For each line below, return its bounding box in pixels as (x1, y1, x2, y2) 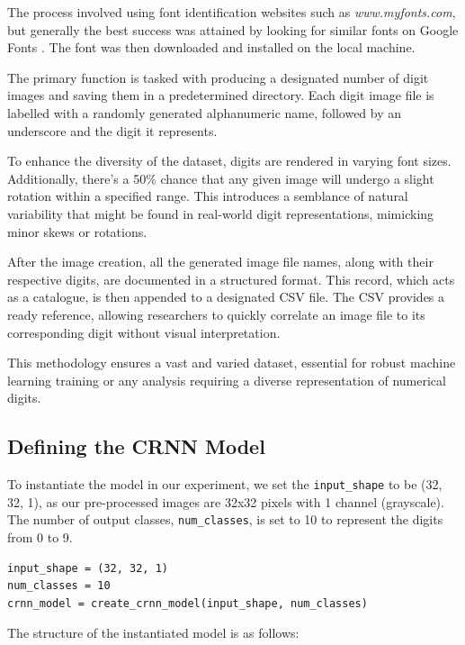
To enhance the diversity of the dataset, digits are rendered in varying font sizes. (7, 151, 452, 170)
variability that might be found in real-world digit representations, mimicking (7, 204, 434, 223)
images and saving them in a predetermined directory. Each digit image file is (7, 86, 434, 104)
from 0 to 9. (7, 527, 73, 546)
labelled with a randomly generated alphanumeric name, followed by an (7, 103, 402, 122)
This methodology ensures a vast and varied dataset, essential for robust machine (7, 353, 456, 372)
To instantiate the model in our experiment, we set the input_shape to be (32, (7, 475, 443, 494)
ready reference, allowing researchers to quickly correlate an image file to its (7, 304, 425, 323)
